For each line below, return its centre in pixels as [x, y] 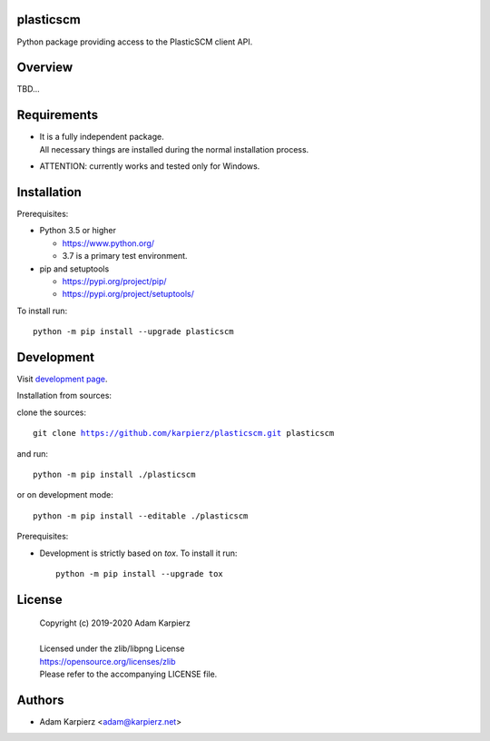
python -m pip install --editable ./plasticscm [141, 516]
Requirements [58, 115]
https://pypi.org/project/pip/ [114, 281]
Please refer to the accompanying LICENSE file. [128, 674]
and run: [33, 453]
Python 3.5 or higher [78, 231]
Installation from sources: [64, 396]
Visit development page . [62, 379]
